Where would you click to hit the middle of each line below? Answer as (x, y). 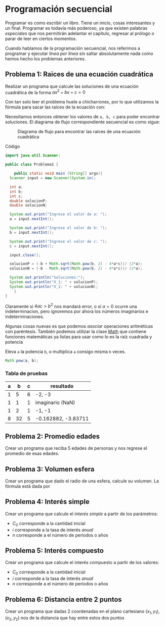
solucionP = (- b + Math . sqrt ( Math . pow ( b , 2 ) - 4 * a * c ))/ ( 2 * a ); (76, 264)
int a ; (16, 187)
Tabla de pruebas (26, 373)
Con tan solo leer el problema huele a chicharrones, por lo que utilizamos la (82, 102)
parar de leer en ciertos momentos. (41, 39)
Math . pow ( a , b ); (22, 361)
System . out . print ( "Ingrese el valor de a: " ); (58, 214)
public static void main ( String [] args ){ (58, 174)
